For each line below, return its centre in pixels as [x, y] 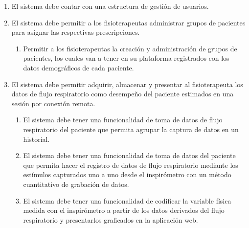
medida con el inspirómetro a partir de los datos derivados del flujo [124, 210]
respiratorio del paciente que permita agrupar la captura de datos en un [131, 129]
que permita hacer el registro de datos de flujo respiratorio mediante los [131, 165]
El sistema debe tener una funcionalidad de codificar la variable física [127, 200]
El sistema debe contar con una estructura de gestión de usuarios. [110, 6]
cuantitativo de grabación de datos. [76, 184]
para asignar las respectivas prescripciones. [76, 32]
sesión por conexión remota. [53, 103]
